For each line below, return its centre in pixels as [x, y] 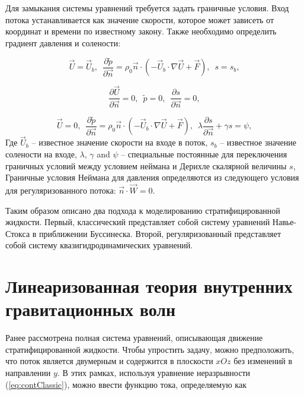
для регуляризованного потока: [61, 190]
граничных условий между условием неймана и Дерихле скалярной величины [146, 165]
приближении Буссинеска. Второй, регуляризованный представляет [160, 233]
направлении [28, 372]
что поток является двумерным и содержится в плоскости [109, 361]
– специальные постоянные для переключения [204, 154]
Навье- [284, 222]
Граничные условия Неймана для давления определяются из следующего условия [152, 177]
